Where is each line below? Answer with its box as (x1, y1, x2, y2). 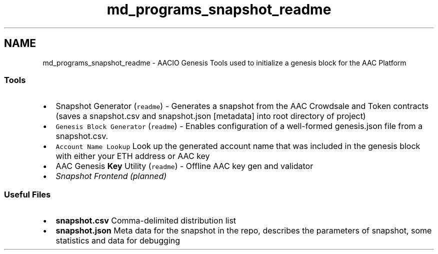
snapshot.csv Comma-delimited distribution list (55, 215, 236, 226)
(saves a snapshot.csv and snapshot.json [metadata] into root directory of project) (55, 111, 366, 121)
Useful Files (4, 189, 51, 199)
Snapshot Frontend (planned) (55, 171, 167, 181)
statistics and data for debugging (55, 235, 180, 246)
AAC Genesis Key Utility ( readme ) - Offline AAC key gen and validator (55, 161, 313, 171)
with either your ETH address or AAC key (55, 151, 210, 161)
